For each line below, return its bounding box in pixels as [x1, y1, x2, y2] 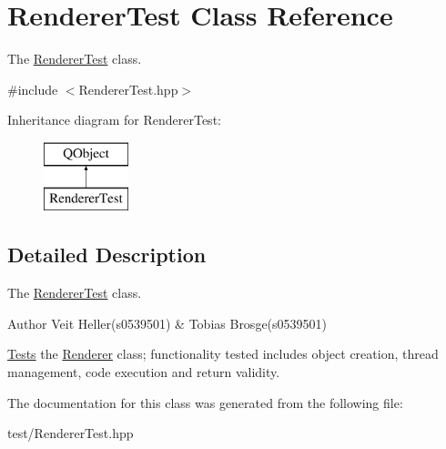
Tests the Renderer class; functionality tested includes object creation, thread [7, 344, 439, 363]
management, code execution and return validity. [7, 362, 280, 382]
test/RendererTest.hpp [7, 423, 134, 443]
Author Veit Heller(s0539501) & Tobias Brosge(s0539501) [7, 313, 328, 332]
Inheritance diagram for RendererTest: [7, 110, 221, 129]
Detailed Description [7, 240, 207, 269]
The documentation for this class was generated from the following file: [7, 393, 403, 412]
